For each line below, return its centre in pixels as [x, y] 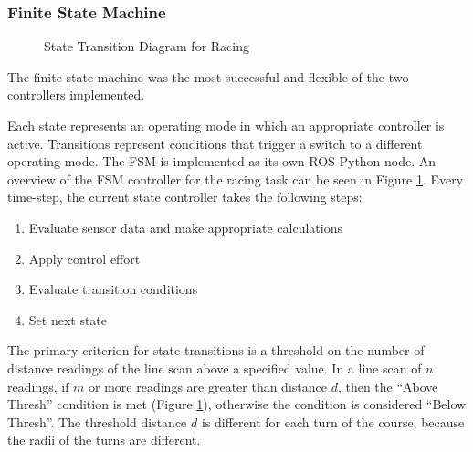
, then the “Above [388, 386]
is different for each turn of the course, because [333, 421]
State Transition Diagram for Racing [147, 46]
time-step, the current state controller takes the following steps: [185, 197]
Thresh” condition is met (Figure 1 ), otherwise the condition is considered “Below [237, 404]
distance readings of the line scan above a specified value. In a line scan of [215, 368]
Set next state [68, 319]
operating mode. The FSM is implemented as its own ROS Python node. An [222, 161]
